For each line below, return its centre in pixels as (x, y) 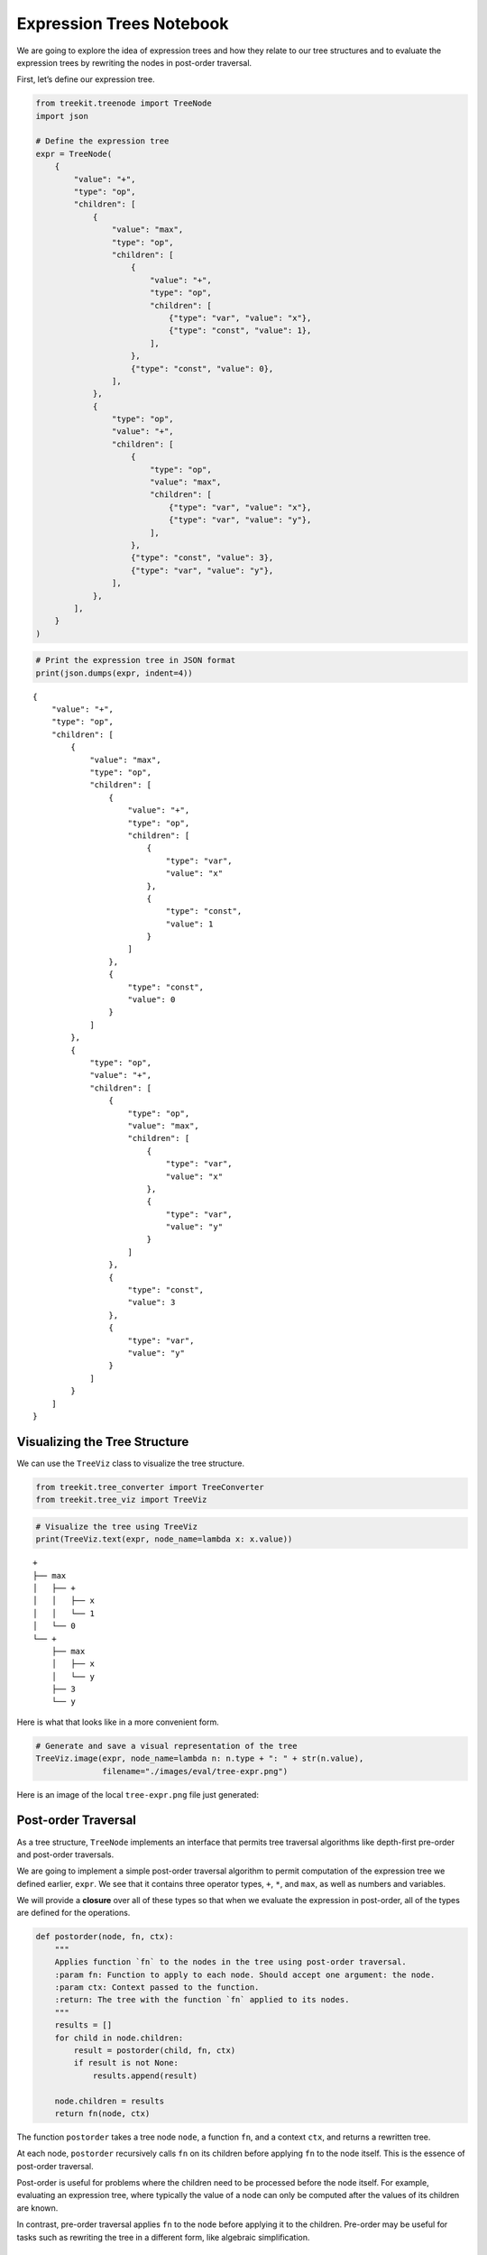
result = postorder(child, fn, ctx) (155, 2050)
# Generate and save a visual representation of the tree (166, 1746)
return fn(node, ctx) (102, 2113)
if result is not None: (126, 2063)
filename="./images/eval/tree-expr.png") (195, 1771)
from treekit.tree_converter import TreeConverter (150, 1487)
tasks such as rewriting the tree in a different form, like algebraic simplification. (163, 2237)
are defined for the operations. (74, 1913)
